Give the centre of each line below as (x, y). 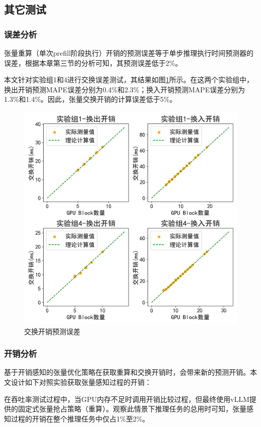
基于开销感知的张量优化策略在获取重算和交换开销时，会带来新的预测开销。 (127, 372)
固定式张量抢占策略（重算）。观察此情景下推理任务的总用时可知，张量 (132, 409)
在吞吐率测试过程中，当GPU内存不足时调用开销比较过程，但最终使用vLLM (127, 399)
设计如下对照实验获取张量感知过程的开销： (81, 382)
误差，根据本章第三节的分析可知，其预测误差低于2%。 (93, 62)
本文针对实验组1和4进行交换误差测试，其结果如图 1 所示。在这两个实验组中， (129, 80)
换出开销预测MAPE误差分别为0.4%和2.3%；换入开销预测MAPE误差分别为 (124, 89)
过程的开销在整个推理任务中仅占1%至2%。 (80, 418)
